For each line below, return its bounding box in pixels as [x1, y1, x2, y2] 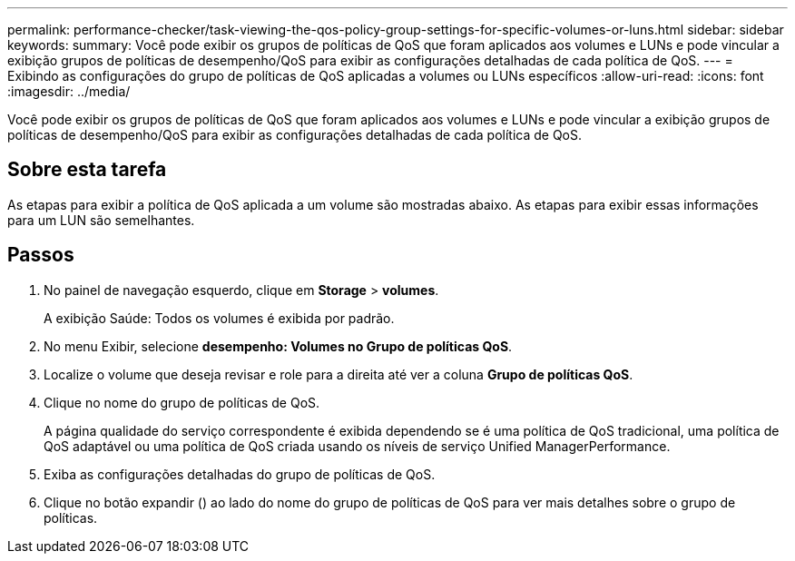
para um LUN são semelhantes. [7, 212, 195, 228]
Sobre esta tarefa [7, 158, 167, 182]
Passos [7, 243, 74, 267]
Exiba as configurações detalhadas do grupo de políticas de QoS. [44, 466, 436, 482]
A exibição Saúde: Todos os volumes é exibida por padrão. [44, 310, 395, 326]
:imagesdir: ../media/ [7, 84, 131, 99]
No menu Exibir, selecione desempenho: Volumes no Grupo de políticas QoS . [44, 338, 513, 354]
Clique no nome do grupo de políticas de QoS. [44, 394, 320, 410]
